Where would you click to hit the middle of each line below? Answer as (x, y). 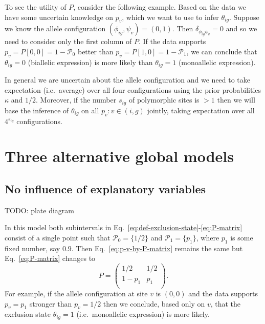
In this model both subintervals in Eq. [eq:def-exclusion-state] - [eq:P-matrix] (124, 227)
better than (95, 51)
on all (90, 110)
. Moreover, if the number (76, 100)
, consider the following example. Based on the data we (160, 7)
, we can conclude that (222, 51)
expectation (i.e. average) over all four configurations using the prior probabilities (133, 89)
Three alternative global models (119, 156)
